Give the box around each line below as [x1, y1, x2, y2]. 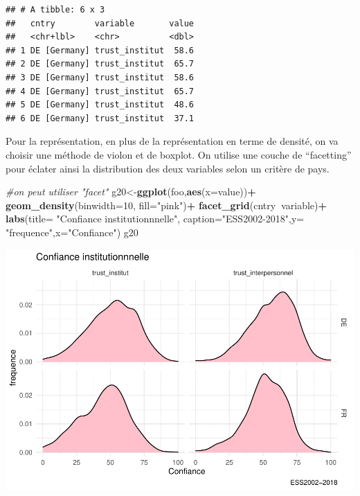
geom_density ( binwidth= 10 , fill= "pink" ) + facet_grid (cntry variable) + [6, 197, 327, 212]
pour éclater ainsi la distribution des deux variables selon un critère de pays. [6, 161, 330, 175]
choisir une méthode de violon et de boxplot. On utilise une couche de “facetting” [6, 147, 352, 161]
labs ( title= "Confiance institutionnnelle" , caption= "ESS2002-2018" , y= [6, 211, 305, 226]
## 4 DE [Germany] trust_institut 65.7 [6, 86, 195, 96]
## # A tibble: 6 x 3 [6, 5, 105, 15]
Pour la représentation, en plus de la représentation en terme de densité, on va [6, 134, 339, 148]
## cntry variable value [6, 18, 195, 28]
